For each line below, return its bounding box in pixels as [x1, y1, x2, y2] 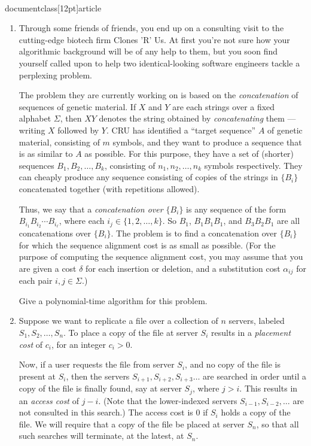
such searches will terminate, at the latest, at [19, 429, 184, 442]
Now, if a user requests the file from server [19, 358, 175, 371]
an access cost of [19, 394, 79, 406]
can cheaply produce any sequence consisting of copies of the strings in [19, 171, 278, 183]
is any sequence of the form [186, 202, 286, 215]
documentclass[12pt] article [5, 1, 102, 14]
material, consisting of [19, 135, 100, 148]
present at [19, 369, 56, 382]
